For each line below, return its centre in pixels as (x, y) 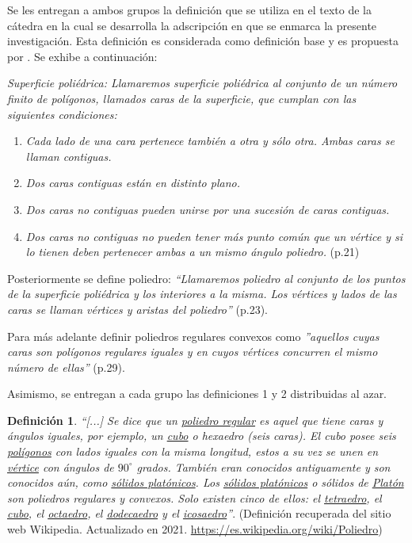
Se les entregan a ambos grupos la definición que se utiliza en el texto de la (190, 10)
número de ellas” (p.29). (66, 367)
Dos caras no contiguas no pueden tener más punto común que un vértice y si (214, 236)
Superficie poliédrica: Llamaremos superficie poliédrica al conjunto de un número (202, 83)
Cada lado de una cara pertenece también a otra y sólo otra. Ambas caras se (210, 141)
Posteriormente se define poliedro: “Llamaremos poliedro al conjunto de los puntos (206, 278)
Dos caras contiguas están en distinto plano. (133, 183)
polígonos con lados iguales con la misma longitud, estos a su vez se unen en (193, 451)
